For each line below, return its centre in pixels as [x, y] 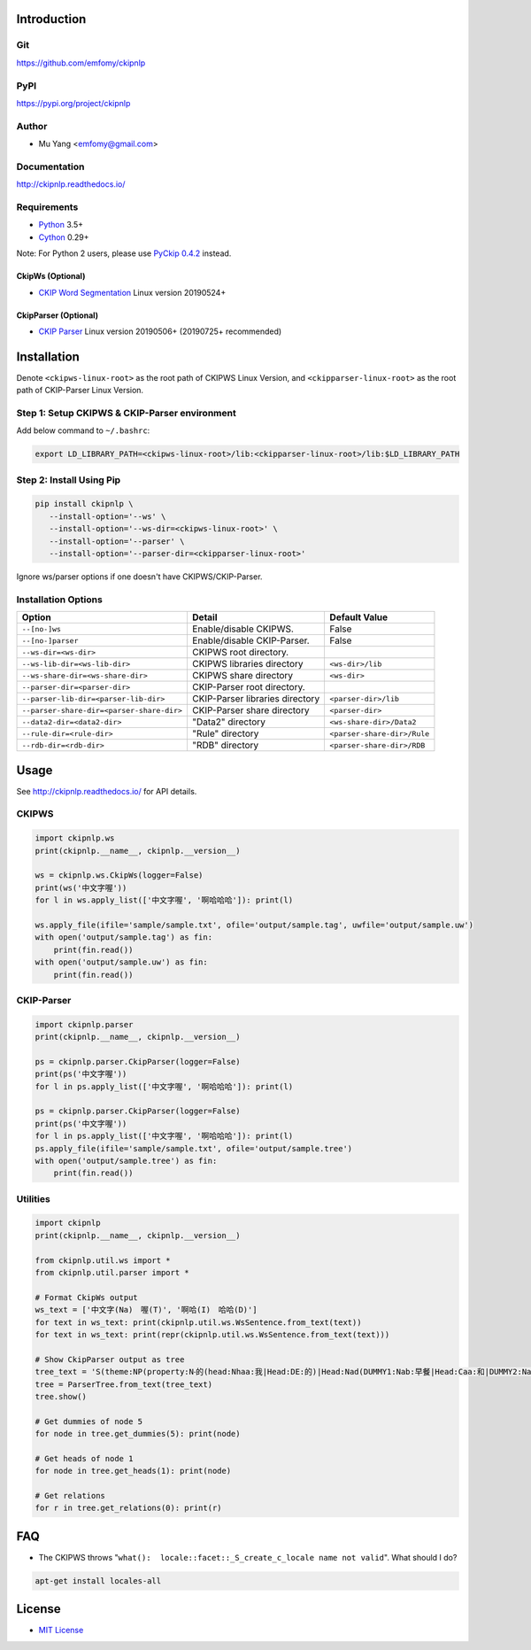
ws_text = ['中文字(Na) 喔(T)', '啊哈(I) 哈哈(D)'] [146, 1310]
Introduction [51, 19]
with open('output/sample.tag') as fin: [123, 937]
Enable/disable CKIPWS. [242, 629]
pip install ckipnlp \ [84, 504]
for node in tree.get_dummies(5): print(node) [138, 1434]
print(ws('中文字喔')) [81, 887]
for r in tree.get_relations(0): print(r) [128, 1508]
